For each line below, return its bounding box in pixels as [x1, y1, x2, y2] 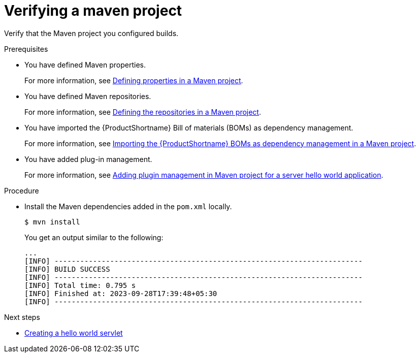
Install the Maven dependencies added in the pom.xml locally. [24, 202, 232, 211]
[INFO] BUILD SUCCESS [24, 265, 110, 273]
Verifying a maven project [4, 2, 182, 19]
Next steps [4, 312, 40, 321]
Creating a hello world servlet [24, 328, 123, 337]
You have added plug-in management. [24, 154, 152, 164]
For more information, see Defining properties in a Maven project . [24, 76, 243, 85]
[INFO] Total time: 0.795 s [24, 281, 136, 289]
